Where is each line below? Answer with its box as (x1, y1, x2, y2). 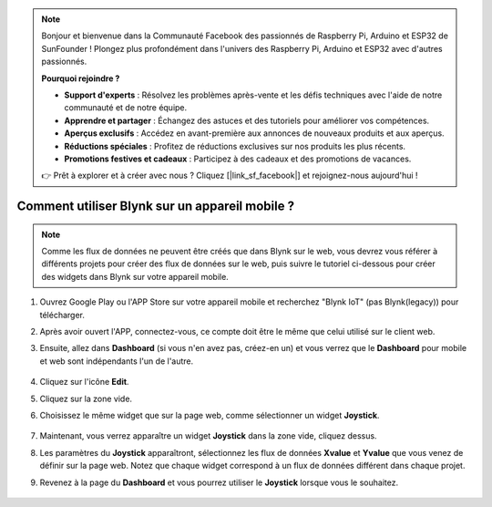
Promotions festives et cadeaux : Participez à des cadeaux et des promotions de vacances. (64, 153, 412, 164)
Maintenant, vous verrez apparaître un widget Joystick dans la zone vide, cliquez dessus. (39, 430, 377, 441)
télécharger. (39, 309, 86, 320)
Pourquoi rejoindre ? (41, 73, 120, 84)
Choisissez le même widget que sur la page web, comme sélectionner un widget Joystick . (39, 410, 380, 420)
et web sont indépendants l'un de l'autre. (39, 356, 194, 367)
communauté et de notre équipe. (64, 102, 188, 113)
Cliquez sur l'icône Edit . (39, 377, 129, 388)
